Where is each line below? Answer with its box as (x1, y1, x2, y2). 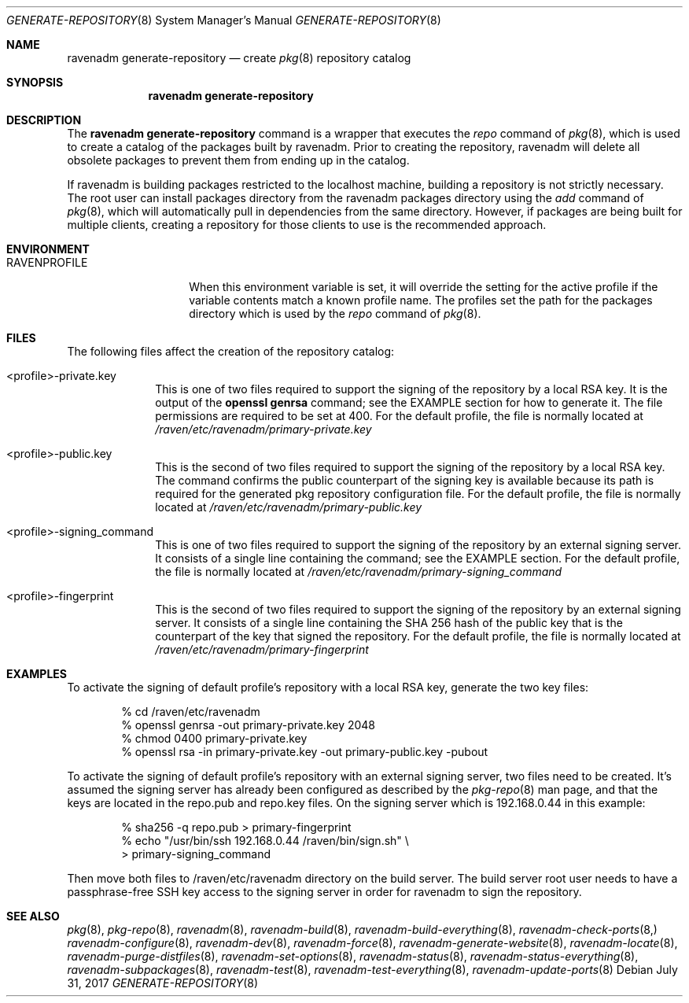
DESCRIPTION (6, 113, 82, 127)
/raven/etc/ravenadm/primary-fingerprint (155, 643, 369, 656)
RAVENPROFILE (6, 256, 88, 269)
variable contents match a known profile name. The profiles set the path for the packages (189, 293, 653, 307)
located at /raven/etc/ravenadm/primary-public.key (155, 500, 422, 514)
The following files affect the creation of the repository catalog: (67, 345, 395, 358)
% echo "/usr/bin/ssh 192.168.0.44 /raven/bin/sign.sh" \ (121, 834, 409, 847)
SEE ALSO (6, 909, 60, 923)
